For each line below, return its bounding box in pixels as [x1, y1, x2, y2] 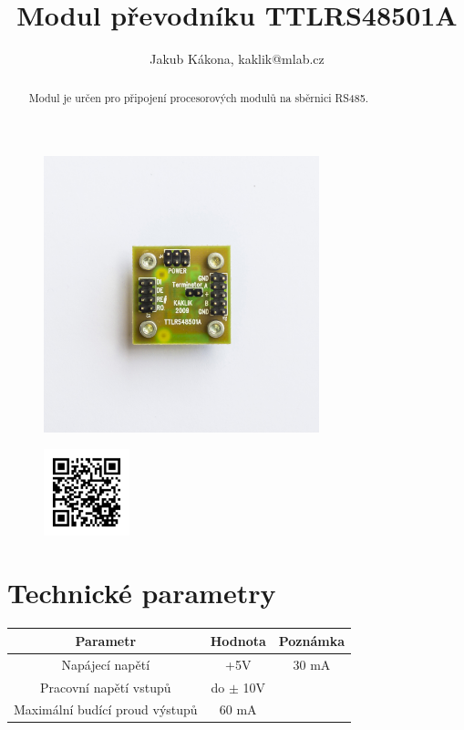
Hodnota [210, 631, 266, 650]
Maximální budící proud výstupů [14, 700, 198, 719]
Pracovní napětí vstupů [40, 677, 171, 696]
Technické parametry [7, 574, 276, 611]
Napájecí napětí [61, 654, 150, 673]
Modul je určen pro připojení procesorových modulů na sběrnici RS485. [28, 89, 368, 105]
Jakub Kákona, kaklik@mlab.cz [150, 49, 325, 68]
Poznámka [278, 631, 345, 650]
